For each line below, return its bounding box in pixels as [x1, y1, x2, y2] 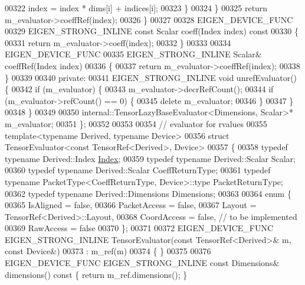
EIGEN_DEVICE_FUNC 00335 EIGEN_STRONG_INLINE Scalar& [5, 48, 262, 60]
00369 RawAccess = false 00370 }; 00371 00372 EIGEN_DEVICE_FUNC [5, 222, 274, 234]
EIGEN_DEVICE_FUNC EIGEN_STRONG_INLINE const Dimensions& [5, 257, 280, 269]
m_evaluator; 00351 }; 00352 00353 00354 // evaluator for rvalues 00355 [5, 117, 267, 129]
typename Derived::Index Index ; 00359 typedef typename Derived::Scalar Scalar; [5, 152, 296, 164]
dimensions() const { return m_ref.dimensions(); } [5, 268, 188, 280]
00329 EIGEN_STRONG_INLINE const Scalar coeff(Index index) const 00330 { [5, 25, 299, 37]
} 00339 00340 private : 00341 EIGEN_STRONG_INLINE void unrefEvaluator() [5, 71, 297, 83]
